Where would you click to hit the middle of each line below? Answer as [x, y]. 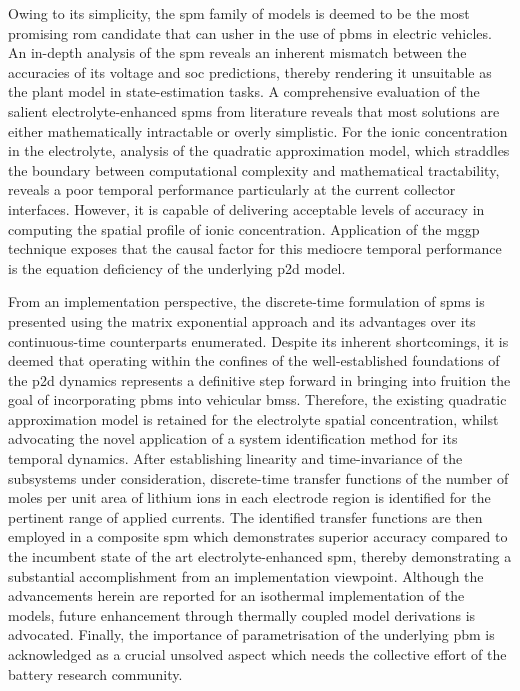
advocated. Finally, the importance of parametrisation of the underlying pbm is [251, 634]
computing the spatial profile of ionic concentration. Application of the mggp [244, 228]
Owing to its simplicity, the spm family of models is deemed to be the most [239, 13]
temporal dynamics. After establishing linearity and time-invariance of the [235, 458]
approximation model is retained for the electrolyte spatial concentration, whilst [253, 418]
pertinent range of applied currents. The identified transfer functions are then [245, 516]
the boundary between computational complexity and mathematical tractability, [254, 169]
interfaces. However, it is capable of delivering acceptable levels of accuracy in [246, 208]
